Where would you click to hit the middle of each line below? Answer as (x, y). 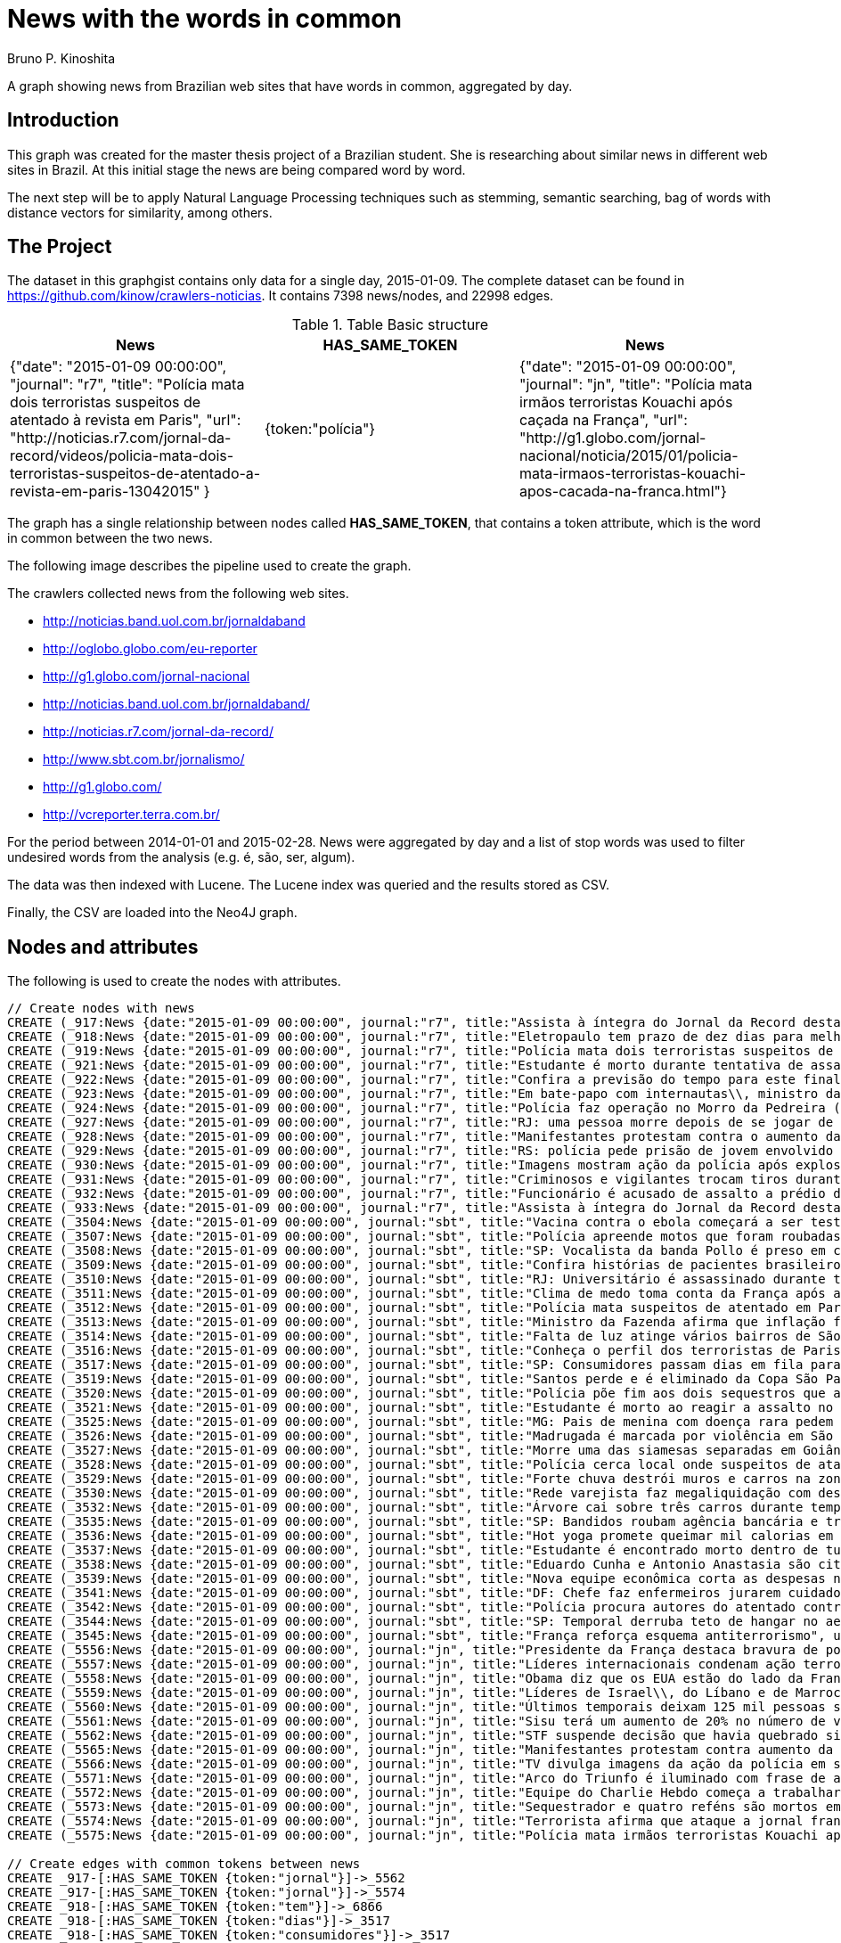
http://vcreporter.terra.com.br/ (131, 815)
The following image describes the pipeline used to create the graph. (209, 566)
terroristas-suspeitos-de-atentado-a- (135, 474)
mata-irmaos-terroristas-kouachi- (633, 474)
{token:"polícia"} (320, 429)
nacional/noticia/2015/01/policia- (629, 456)
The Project (60, 247)
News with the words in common (204, 19)
